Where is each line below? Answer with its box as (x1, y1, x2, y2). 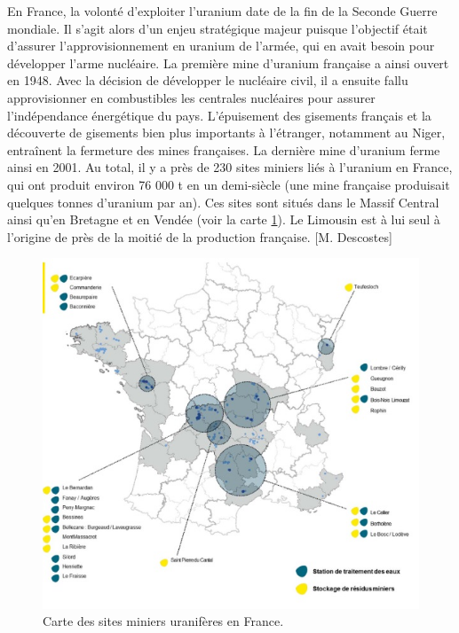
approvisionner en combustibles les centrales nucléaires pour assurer (7, 88, 376, 106)
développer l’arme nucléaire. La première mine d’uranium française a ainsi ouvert (7, 53, 449, 72)
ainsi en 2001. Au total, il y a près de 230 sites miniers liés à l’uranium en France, (7, 158, 453, 176)
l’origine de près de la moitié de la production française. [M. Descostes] (7, 227, 392, 246)
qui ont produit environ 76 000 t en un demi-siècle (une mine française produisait (7, 175, 450, 193)
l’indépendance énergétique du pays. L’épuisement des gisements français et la (7, 105, 431, 124)
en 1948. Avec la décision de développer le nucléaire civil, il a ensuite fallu (7, 71, 408, 90)
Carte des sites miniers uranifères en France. (43, 612, 284, 630)
